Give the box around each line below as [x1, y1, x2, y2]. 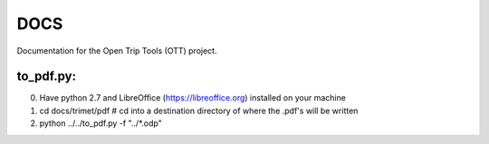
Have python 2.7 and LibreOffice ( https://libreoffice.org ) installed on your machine [39, 92, 346, 103]
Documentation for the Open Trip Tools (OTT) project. [16, 45, 217, 56]
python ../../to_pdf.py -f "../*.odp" [39, 118, 162, 129]
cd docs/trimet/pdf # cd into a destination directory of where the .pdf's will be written [39, 105, 359, 116]
